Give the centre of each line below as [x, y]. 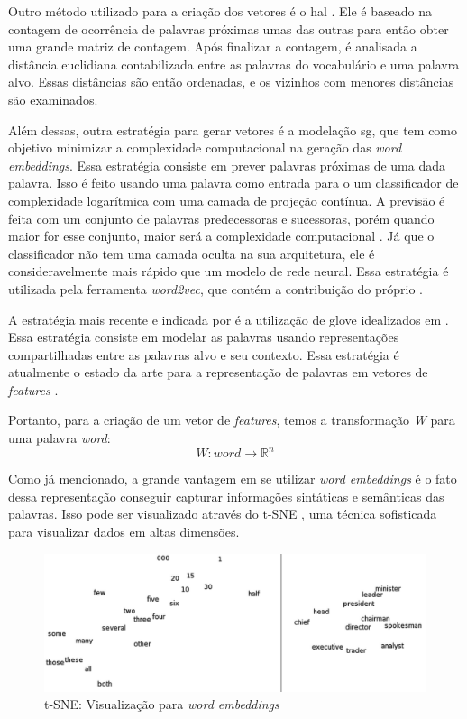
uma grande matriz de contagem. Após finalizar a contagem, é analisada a [213, 46]
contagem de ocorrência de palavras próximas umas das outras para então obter [229, 28]
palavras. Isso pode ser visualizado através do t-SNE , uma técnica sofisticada [223, 514]
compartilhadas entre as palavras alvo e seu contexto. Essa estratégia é [204, 354]
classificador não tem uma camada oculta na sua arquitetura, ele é [192, 253]
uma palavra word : [60, 438]
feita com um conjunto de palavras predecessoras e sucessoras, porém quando [221, 218]
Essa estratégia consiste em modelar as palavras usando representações [204, 337]
